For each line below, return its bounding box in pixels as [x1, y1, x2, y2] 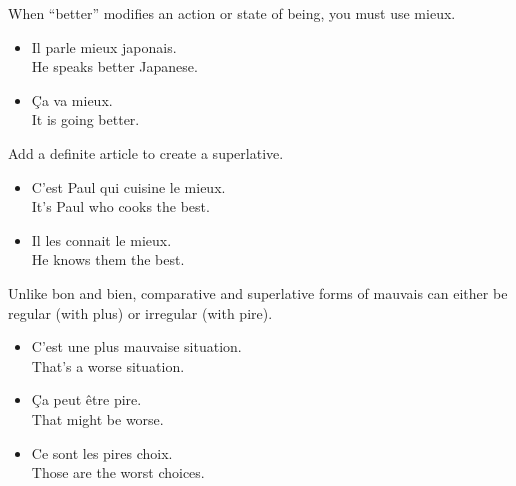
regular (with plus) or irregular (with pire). [8, 302, 273, 323]
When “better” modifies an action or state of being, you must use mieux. [8, 3, 456, 23]
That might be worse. [31, 408, 164, 429]
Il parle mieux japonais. [31, 36, 177, 57]
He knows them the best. [31, 249, 185, 270]
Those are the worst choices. [31, 462, 205, 483]
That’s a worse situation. [31, 355, 185, 376]
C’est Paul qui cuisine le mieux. [31, 176, 226, 197]
